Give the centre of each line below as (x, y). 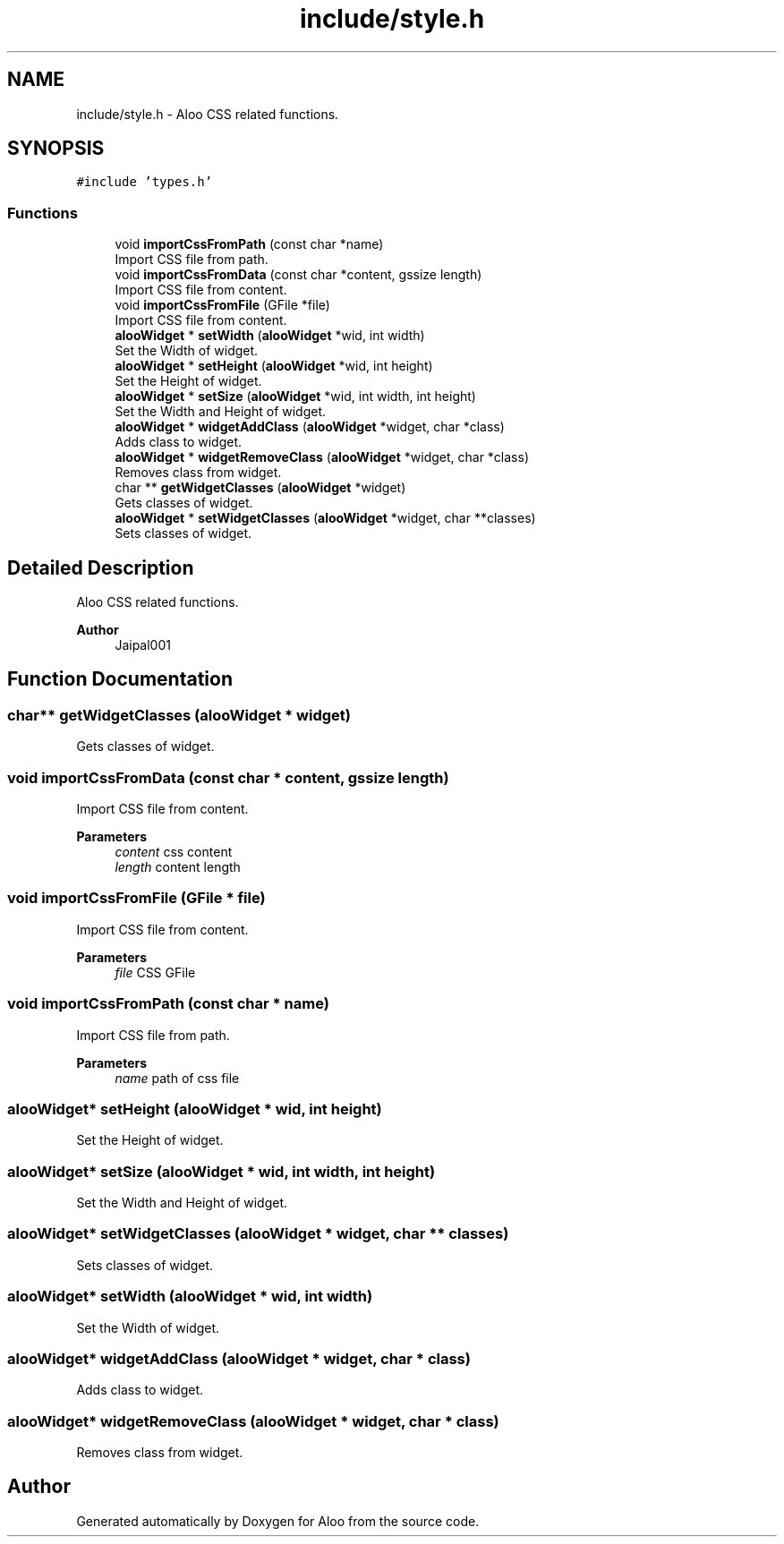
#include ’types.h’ (145, 182)
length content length (178, 867)
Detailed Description (101, 567)
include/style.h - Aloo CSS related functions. (208, 114)
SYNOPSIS (56, 149)
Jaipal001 (143, 645)
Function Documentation (120, 679)
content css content (174, 852)
